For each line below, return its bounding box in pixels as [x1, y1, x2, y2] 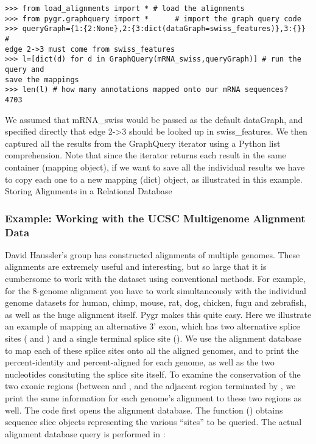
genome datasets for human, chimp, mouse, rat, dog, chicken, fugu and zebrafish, [5, 296, 307, 309]
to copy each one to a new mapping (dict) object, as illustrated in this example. [5, 172, 303, 185]
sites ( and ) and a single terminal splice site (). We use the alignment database [5, 332, 302, 345]
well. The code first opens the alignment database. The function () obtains [5, 403, 283, 416]
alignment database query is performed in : [5, 427, 166, 440]
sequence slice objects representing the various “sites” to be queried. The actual [5, 415, 302, 428]
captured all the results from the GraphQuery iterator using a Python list [5, 136, 281, 149]
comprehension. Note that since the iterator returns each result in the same [5, 149, 286, 161]
